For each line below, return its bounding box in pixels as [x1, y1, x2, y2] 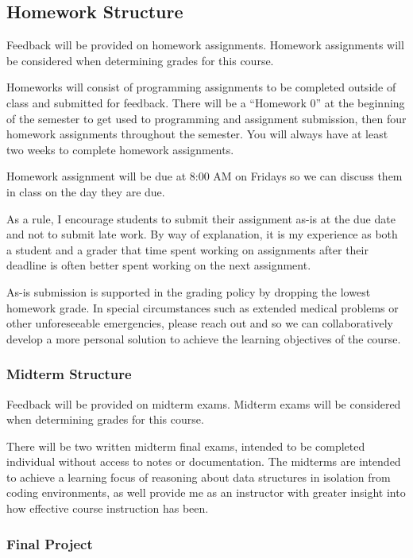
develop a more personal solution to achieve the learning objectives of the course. [6, 330, 401, 347]
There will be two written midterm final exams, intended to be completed [6, 437, 365, 454]
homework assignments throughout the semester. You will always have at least [6, 126, 388, 142]
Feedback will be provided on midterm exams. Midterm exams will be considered [6, 395, 401, 412]
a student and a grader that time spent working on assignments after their [6, 241, 369, 258]
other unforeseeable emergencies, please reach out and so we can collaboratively [6, 315, 393, 331]
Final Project [6, 533, 93, 553]
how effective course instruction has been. [6, 500, 209, 517]
